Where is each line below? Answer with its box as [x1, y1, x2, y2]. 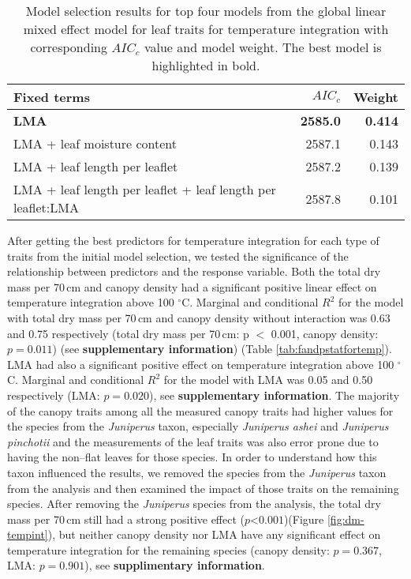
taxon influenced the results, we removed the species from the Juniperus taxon [7, 464, 387, 480]
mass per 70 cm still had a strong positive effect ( [7, 510, 245, 527]
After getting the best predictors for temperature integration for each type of [7, 232, 379, 248]
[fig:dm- [327, 510, 364, 527]
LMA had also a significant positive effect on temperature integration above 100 [7, 355, 394, 372]
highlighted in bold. [151, 56, 260, 74]
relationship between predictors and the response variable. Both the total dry [7, 263, 381, 280]
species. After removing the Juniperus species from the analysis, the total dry [7, 495, 381, 512]
